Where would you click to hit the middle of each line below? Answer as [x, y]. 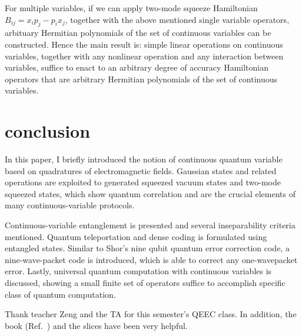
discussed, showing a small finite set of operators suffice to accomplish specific [145, 283]
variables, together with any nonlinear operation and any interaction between [144, 56]
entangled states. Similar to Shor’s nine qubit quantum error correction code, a [147, 248]
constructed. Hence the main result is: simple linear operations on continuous [144, 44]
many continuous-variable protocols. [70, 205]
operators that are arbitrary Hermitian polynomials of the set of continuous [141, 79]
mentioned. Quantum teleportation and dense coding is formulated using [136, 236]
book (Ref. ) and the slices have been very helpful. [96, 325]
